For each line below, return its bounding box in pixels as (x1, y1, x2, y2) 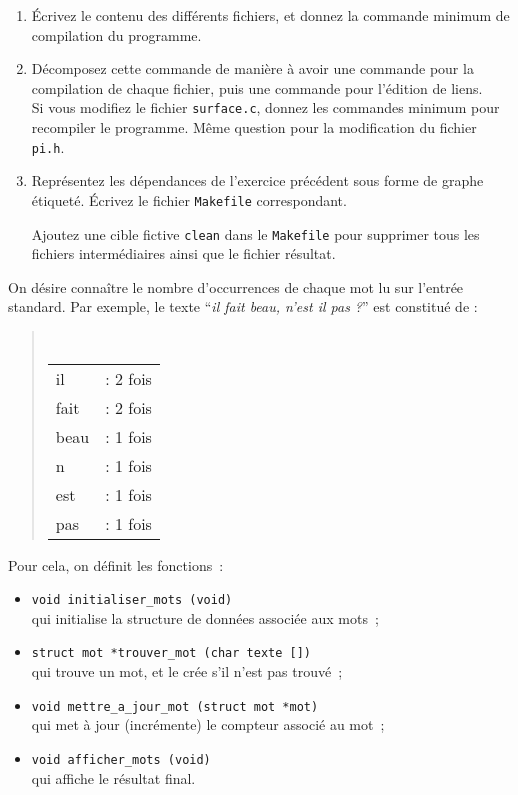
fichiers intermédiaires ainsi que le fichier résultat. (31, 243, 336, 264)
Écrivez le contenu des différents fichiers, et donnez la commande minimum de (31, 5, 510, 25)
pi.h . (31, 136, 65, 157)
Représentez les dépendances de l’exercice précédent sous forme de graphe (31, 170, 484, 191)
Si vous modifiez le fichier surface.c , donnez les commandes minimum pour (31, 97, 500, 118)
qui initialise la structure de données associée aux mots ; (31, 607, 379, 628)
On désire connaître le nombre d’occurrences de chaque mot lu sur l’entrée (8, 276, 464, 297)
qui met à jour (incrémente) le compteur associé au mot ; (31, 714, 385, 735)
